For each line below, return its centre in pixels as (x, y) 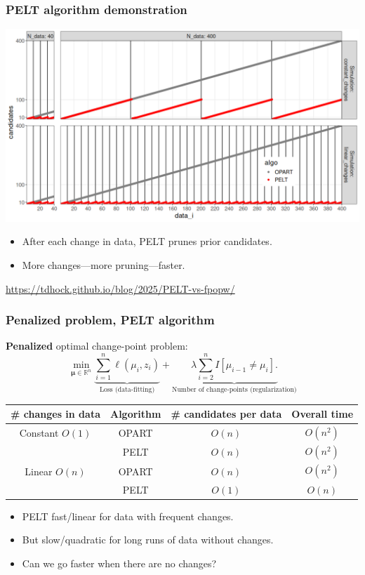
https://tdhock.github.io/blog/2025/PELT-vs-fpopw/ (120, 288)
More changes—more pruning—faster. (104, 265)
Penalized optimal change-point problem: (97, 346)
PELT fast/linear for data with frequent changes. (128, 516)
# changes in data (55, 414)
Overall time (323, 414)
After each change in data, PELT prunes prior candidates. (147, 241)
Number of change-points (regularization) (234, 390)
